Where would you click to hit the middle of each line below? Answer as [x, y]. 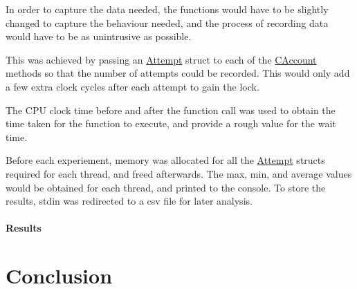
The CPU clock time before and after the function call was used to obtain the [171, 110]
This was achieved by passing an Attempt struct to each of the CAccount [161, 59]
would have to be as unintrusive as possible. [99, 36]
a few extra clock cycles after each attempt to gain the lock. [132, 86]
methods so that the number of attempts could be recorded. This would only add [178, 73]
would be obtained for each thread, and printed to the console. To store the [166, 187]
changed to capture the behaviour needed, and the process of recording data [167, 22]
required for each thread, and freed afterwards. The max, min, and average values [179, 173]
